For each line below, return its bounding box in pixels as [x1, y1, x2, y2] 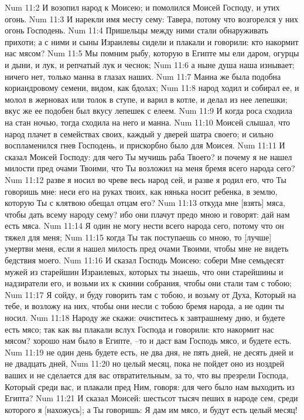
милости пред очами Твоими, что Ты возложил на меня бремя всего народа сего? [5, 162, 295, 174]
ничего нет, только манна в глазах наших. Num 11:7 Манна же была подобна [5, 70, 281, 82]
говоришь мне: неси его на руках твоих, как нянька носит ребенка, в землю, [5, 185, 278, 197]
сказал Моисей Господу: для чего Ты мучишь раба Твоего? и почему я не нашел [5, 150, 292, 162]
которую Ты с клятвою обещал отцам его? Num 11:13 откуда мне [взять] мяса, [5, 197, 285, 209]
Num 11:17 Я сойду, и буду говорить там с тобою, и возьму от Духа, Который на [5, 288, 296, 300]
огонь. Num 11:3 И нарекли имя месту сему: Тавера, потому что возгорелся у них [5, 12, 298, 25]
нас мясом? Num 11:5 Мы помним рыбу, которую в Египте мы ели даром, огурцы [5, 47, 299, 59]
